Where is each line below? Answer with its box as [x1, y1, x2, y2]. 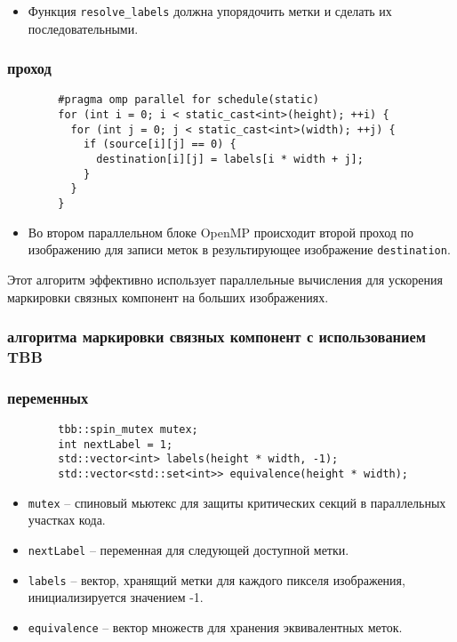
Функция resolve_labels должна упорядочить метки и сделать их [28, 2, 392, 20]
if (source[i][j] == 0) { [83, 138, 237, 151]
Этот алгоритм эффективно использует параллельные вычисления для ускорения [7, 269, 443, 288]
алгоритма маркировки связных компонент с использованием [7, 325, 426, 348]
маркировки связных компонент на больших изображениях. [7, 287, 329, 306]
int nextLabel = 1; [58, 437, 173, 451]
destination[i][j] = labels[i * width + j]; [96, 153, 364, 166]
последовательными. [28, 19, 139, 37]
